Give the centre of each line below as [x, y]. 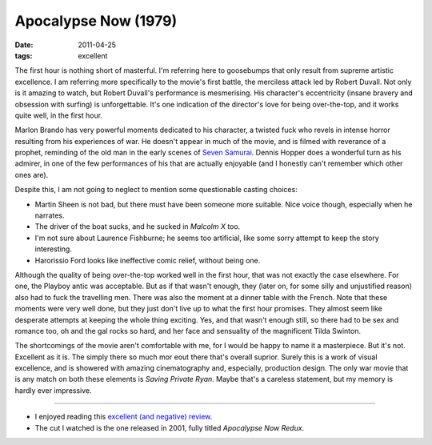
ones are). [32, 174]
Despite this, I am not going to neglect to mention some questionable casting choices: [156, 190]
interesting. [53, 249]
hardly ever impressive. [53, 390]
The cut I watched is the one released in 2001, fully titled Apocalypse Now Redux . [170, 427]
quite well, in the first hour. [59, 115]
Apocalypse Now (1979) [96, 21]
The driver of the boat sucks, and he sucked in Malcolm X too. [138, 227]
